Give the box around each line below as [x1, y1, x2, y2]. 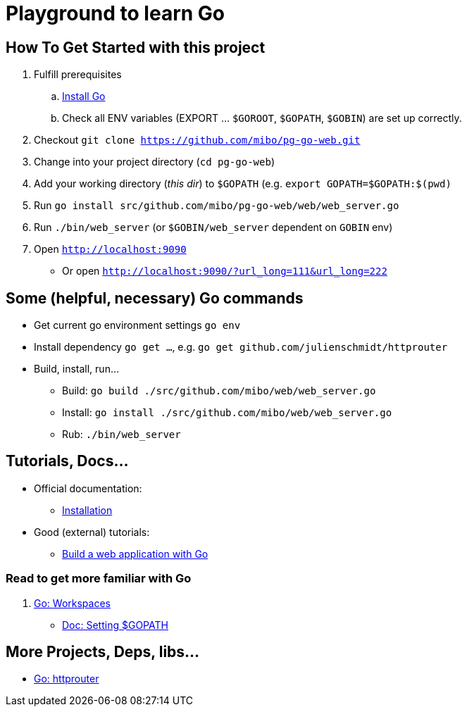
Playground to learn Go [6, 1, 225, 25]
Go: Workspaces [34, 597, 111, 609]
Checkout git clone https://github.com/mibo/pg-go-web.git [34, 134, 361, 146]
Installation [62, 504, 113, 516]
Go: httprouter [34, 673, 99, 685]
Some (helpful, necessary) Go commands [6, 289, 304, 307]
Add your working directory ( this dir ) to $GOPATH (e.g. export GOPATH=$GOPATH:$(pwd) [34, 177, 452, 190]
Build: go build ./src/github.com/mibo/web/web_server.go [62, 385, 376, 397]
